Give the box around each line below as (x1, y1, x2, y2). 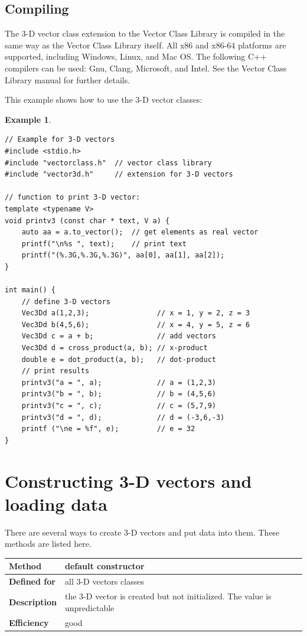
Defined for (9, 575, 55, 588)
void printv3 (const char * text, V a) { (5, 216, 170, 225)
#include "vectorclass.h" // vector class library (5, 158, 212, 167)
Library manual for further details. (5, 73, 130, 86)
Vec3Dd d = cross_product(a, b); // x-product (21, 344, 208, 353)
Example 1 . (5, 113, 51, 125)
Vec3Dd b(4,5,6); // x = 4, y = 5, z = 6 (21, 320, 250, 329)
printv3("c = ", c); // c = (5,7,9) (21, 402, 216, 410)
